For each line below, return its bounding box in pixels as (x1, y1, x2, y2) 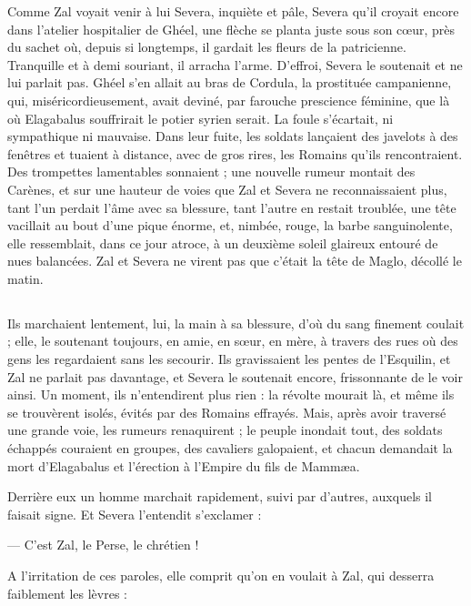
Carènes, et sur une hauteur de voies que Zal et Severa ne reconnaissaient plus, (7, 179, 447, 198)
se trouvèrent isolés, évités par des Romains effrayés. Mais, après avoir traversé (7, 402, 446, 421)
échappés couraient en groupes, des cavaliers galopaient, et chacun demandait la (7, 439, 453, 458)
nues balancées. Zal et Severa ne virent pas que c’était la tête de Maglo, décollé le (7, 251, 462, 270)
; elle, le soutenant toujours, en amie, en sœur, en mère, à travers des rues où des (7, 331, 458, 350)
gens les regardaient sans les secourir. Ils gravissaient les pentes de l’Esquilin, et (7, 349, 451, 369)
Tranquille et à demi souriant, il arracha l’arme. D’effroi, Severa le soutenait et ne (7, 55, 463, 74)
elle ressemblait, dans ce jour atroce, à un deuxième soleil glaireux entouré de (7, 233, 438, 252)
